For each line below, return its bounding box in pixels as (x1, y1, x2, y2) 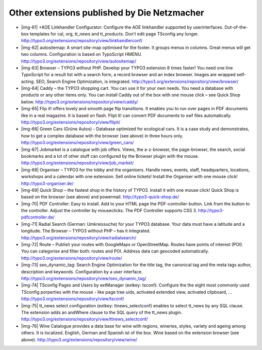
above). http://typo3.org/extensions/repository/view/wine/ (21, 336, 138, 342)
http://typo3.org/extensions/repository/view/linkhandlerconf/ (21, 38, 143, 44)
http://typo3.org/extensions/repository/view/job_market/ (21, 160, 134, 166)
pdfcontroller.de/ (21, 214, 55, 220)
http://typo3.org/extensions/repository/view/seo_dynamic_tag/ (21, 276, 147, 281)
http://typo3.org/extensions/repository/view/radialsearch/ (21, 234, 137, 240)
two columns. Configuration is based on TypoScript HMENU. (21, 51, 143, 57)
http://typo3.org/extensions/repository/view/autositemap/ (21, 58, 136, 64)
